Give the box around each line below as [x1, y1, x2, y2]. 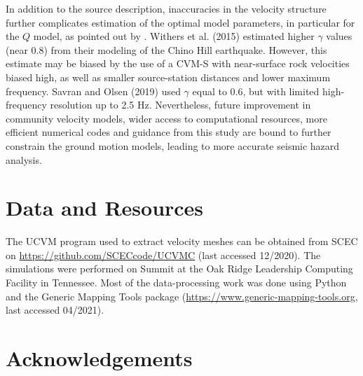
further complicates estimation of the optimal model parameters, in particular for [6, 15, 355, 29]
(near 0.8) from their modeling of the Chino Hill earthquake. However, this [6, 42, 327, 57]
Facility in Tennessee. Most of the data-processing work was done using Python [6, 275, 347, 290]
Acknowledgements [6, 344, 193, 372]
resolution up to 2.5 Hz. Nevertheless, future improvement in [50, 97, 311, 112]
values [326, 29, 352, 43]
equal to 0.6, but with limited [192, 83, 320, 98]
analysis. [6, 152, 42, 167]
